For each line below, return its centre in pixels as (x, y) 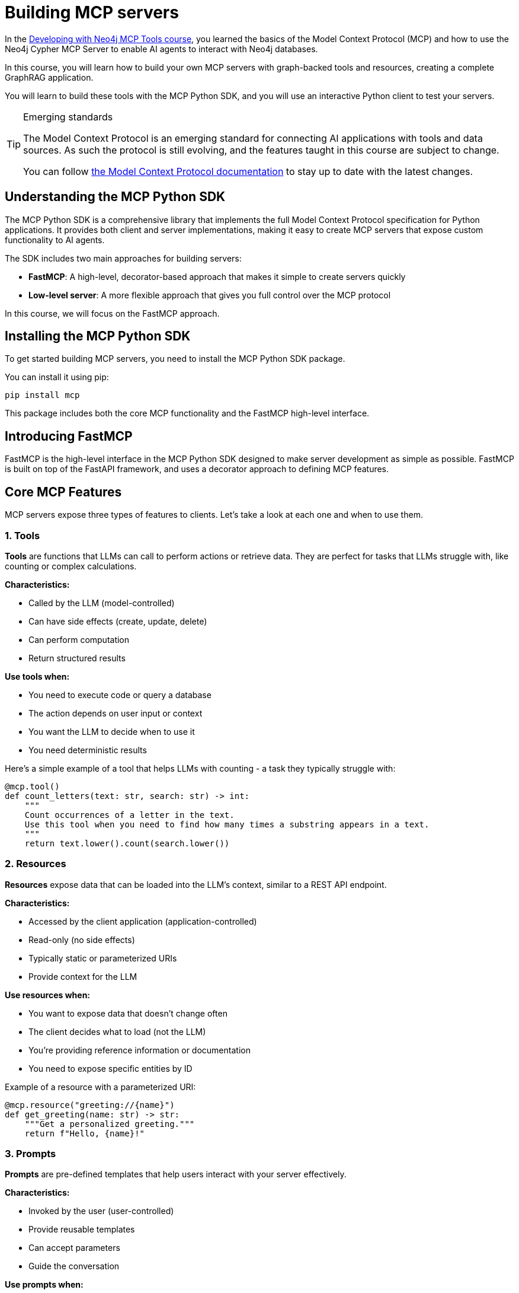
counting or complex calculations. (71, 566)
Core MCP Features (63, 492)
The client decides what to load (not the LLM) (117, 1031)
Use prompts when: (44, 1285)
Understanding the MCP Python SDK (115, 197)
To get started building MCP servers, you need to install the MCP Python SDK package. (175, 359)
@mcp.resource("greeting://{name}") (90, 1105)
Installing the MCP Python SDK (98, 336)
